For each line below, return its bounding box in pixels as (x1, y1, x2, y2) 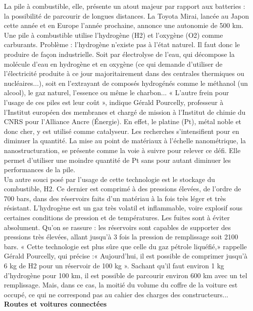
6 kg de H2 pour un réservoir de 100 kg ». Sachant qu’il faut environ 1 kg (4, 260, 224, 271)
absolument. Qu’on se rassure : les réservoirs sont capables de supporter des (4, 222, 231, 232)
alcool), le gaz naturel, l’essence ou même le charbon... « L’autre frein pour (4, 87, 229, 98)
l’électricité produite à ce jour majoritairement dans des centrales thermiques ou (4, 68, 244, 78)
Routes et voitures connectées (4, 299, 107, 309)
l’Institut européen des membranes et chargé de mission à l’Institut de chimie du (4, 106, 246, 117)
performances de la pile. (4, 164, 75, 175)
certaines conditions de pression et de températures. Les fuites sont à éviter (4, 212, 230, 223)
